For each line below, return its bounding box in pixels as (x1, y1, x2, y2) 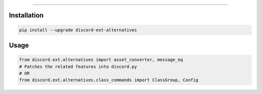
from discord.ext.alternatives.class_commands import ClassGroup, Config (19, 78, 198, 83)
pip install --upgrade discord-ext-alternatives (19, 27, 137, 32)
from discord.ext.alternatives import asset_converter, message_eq (19, 57, 183, 63)
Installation (9, 11, 44, 19)
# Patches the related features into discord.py (19, 63, 137, 69)
